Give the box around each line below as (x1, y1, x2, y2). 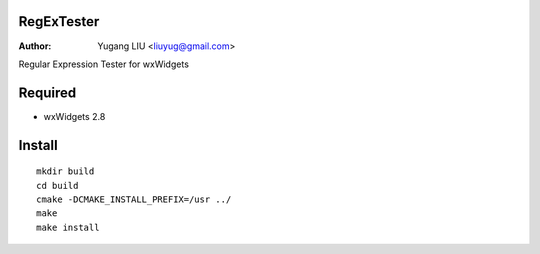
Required (18, 84, 77, 101)
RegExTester (18, 13, 100, 30)
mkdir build (36, 166, 95, 177)
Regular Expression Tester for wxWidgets (18, 58, 190, 70)
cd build (36, 180, 79, 191)
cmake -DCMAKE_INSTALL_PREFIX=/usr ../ (36, 194, 232, 205)
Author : (18, 40, 52, 52)
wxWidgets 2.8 (43, 110, 106, 122)
